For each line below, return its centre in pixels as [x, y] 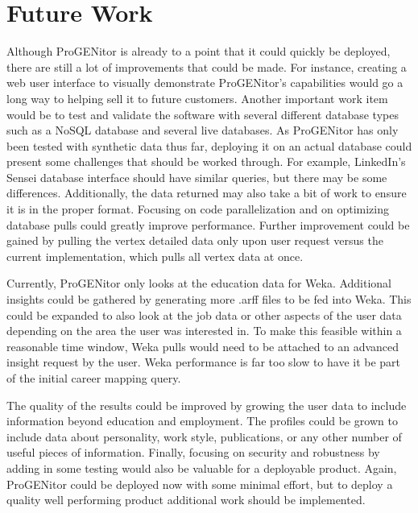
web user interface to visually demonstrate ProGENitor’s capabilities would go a [205, 83]
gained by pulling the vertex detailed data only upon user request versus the [195, 240]
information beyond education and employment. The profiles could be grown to [202, 421]
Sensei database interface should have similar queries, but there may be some [197, 177]
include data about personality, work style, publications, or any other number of [204, 436]
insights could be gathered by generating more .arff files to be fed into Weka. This [209, 299]
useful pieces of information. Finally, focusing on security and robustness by [193, 452]
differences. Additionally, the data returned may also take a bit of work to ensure [207, 193]
